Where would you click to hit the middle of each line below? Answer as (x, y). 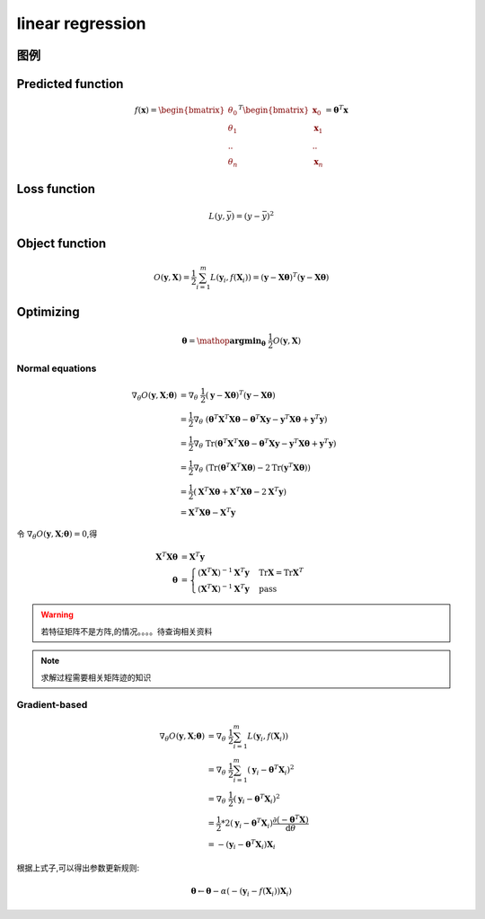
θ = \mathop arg (213, 340)
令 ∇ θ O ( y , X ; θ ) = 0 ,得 (57, 535)
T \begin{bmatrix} (274, 110)
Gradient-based (52, 705)
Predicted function (70, 84)
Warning (57, 614)
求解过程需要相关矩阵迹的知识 (96, 677)
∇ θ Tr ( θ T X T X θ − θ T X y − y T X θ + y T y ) (265, 444)
